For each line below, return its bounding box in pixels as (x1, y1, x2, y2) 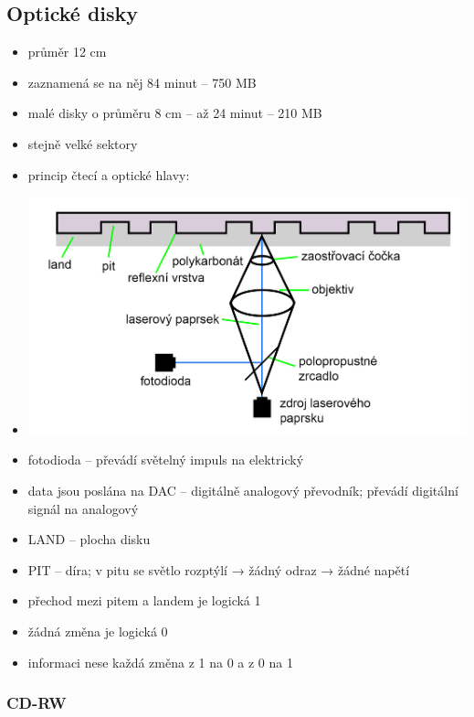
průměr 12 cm (27, 42, 107, 61)
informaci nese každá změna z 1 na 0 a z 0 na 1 (27, 652, 293, 671)
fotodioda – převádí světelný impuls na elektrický (27, 450, 304, 469)
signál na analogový (27, 498, 139, 518)
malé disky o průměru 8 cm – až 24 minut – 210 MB (27, 103, 322, 123)
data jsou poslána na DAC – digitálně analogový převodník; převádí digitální (27, 480, 458, 499)
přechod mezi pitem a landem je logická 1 (27, 591, 261, 610)
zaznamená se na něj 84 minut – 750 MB (27, 72, 257, 91)
